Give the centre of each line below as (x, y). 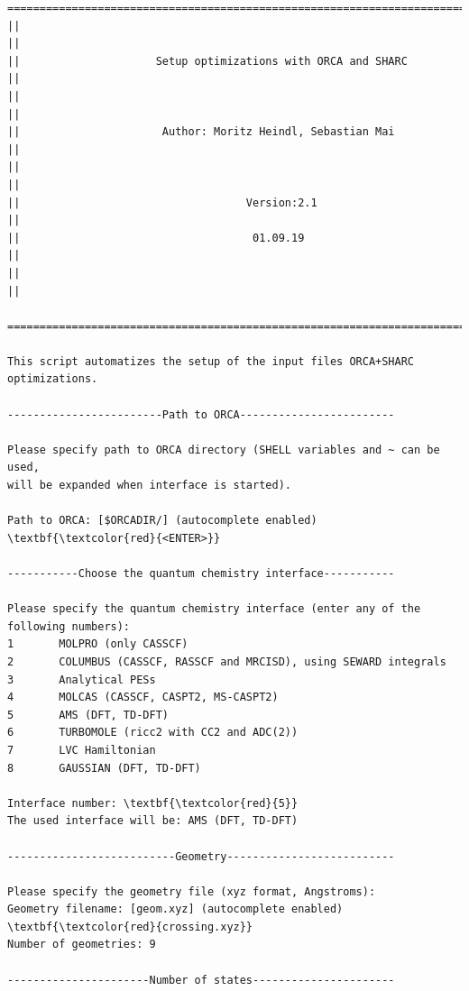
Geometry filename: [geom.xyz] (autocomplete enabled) (175, 909)
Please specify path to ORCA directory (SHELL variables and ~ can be (224, 450)
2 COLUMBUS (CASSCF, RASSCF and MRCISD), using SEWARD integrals (227, 661)
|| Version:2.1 (162, 202)
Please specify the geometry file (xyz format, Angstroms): (192, 891)
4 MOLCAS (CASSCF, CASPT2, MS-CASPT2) (143, 697)
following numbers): (69, 626)
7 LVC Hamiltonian (82, 750)
